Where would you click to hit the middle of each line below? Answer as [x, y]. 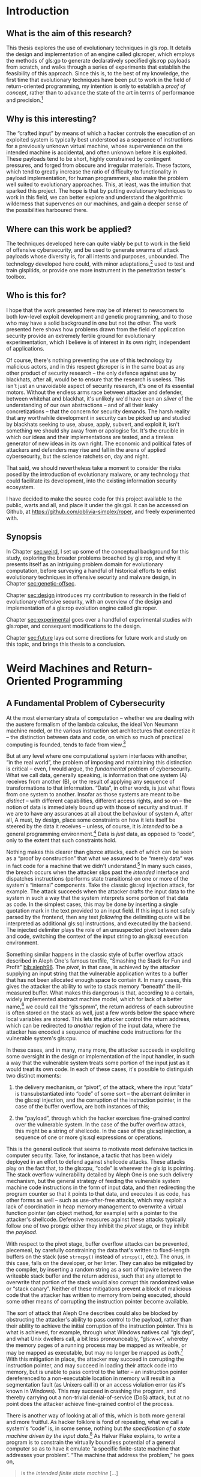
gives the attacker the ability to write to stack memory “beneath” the [91, 986]
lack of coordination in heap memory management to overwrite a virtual [95, 1207]
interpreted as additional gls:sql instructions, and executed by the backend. [99, 923]
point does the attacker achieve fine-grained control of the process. [90, 1404]
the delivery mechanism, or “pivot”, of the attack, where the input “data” [104, 1087]
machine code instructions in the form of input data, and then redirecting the [101, 1187]
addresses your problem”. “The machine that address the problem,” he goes [100, 1455]
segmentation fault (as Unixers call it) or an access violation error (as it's [96, 1384]
